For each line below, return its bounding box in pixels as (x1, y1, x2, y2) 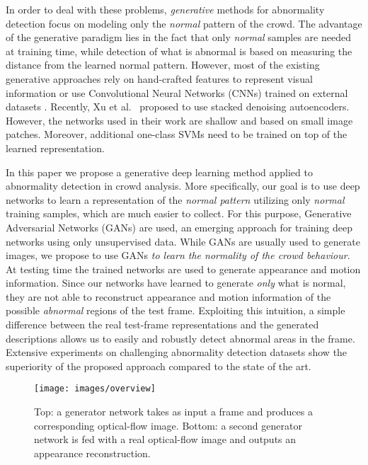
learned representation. (6, 140, 105, 155)
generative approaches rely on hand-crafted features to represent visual (6, 71, 313, 86)
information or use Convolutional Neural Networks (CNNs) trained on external (6, 85, 348, 100)
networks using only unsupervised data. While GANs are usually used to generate (6, 234, 360, 248)
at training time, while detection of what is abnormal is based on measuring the (6, 43, 352, 58)
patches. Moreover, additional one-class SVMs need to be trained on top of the (6, 127, 347, 142)
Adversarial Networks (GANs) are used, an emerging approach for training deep (6, 219, 352, 234)
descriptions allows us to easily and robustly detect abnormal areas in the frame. (6, 331, 355, 345)
